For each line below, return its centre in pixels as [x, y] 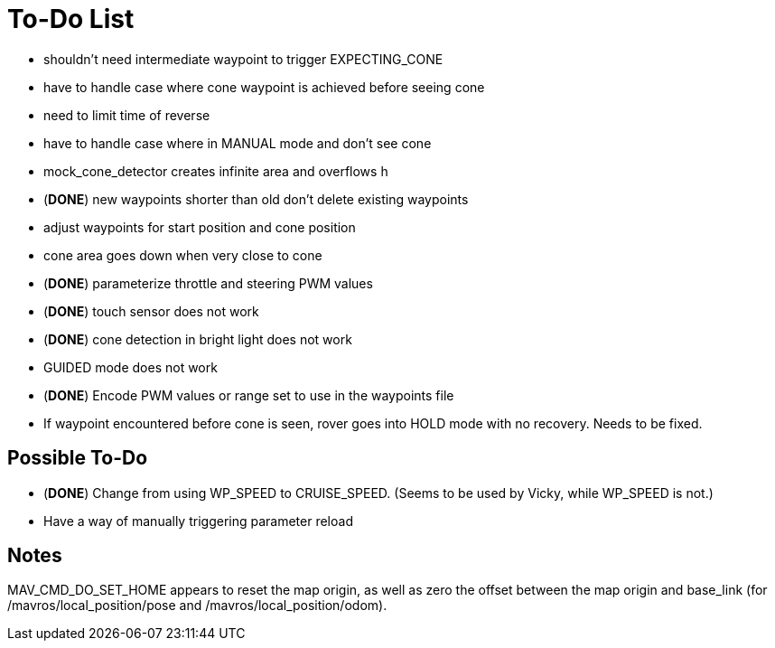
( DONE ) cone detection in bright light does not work [198, 339]
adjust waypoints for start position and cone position [200, 227]
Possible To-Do [78, 458]
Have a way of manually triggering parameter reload [198, 521]
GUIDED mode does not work [131, 367]
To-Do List [71, 19]
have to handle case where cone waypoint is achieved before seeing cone [264, 87]
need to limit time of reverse [127, 115]
